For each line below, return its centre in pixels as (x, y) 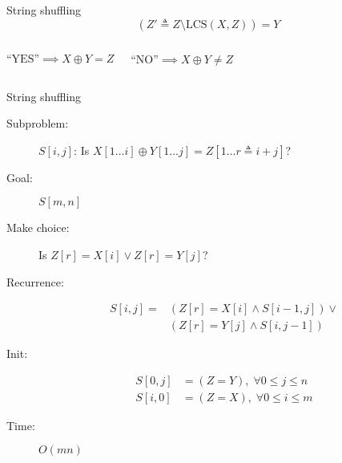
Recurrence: (35, 281)
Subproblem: (38, 123)
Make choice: (38, 227)
